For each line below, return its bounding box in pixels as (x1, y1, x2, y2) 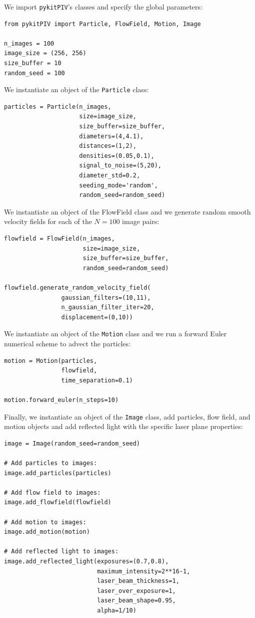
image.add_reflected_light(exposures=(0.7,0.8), (4, 557, 169, 565)
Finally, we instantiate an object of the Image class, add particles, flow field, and (4, 411, 250, 422)
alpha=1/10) (97, 606, 136, 614)
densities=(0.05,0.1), (79, 152, 154, 159)
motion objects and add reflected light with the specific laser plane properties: (4, 421, 243, 432)
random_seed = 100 (4, 69, 65, 77)
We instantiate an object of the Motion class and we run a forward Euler (4, 328, 227, 339)
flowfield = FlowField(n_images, (4, 235, 115, 242)
